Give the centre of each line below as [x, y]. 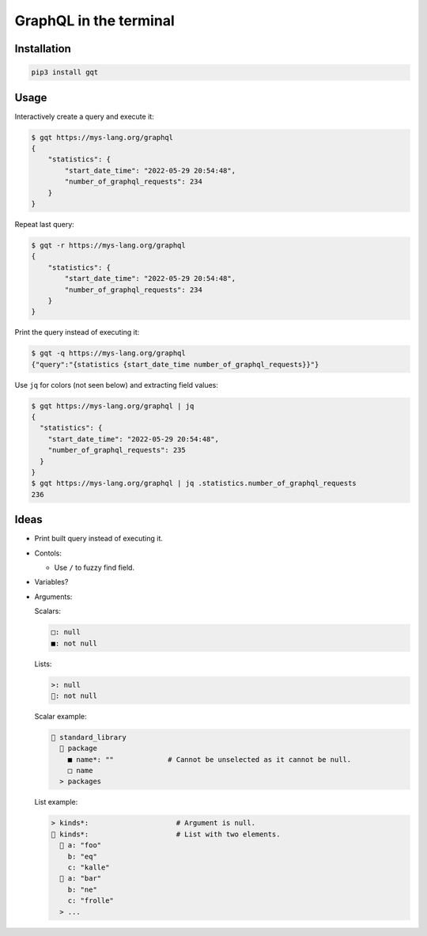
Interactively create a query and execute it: [84, 116]
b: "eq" [83, 856]
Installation [43, 49]
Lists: [43, 664]
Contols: [48, 553]
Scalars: [47, 611]
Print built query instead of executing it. [99, 539]
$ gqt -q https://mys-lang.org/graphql [108, 353]
